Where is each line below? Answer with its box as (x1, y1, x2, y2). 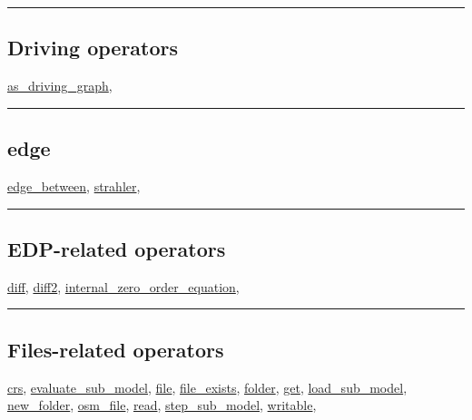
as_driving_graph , (7, 76, 113, 95)
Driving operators (7, 34, 179, 62)
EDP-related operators (7, 234, 226, 262)
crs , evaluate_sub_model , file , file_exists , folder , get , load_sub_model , (7, 377, 408, 396)
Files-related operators (7, 335, 224, 363)
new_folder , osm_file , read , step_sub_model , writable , (7, 396, 317, 415)
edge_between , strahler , (7, 177, 141, 195)
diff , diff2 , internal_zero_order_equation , (7, 277, 240, 296)
